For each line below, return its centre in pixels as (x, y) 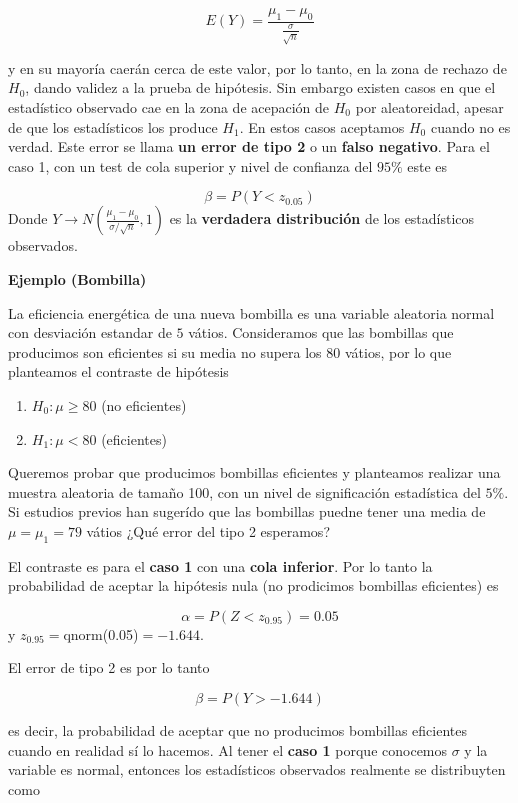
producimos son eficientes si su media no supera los (165, 351)
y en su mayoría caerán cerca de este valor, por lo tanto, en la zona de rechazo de (257, 67)
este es (427, 165)
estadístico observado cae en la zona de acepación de (169, 106)
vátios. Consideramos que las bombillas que (321, 332)
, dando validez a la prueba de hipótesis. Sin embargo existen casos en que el (260, 87)
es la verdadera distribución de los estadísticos (322, 218)
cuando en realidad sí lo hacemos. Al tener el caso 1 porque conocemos (228, 749)
